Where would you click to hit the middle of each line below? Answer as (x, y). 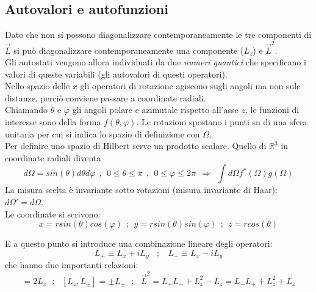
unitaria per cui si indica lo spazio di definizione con (102, 133)
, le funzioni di (272, 110)
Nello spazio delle (38, 86)
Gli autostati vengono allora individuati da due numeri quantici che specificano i (156, 62)
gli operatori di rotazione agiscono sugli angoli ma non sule (190, 86)
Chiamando (27, 110)
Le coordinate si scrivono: (53, 214)
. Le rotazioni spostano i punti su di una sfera (222, 122)
